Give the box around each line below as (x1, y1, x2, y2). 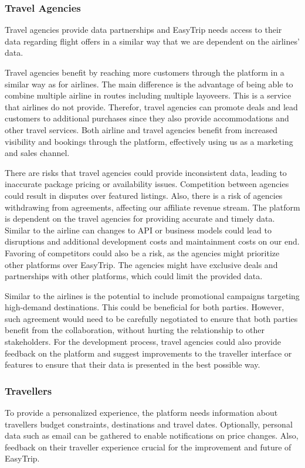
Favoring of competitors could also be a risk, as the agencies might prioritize (5, 246, 280, 259)
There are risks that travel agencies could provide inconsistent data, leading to (5, 166, 287, 178)
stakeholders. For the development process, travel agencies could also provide (5, 335, 281, 348)
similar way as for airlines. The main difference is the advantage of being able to (5, 77, 293, 90)
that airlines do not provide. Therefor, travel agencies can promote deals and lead (5, 100, 298, 113)
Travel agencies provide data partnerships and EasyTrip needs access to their (5, 23, 282, 36)
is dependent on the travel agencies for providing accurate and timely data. (5, 212, 275, 225)
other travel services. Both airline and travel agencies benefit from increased (5, 123, 278, 135)
